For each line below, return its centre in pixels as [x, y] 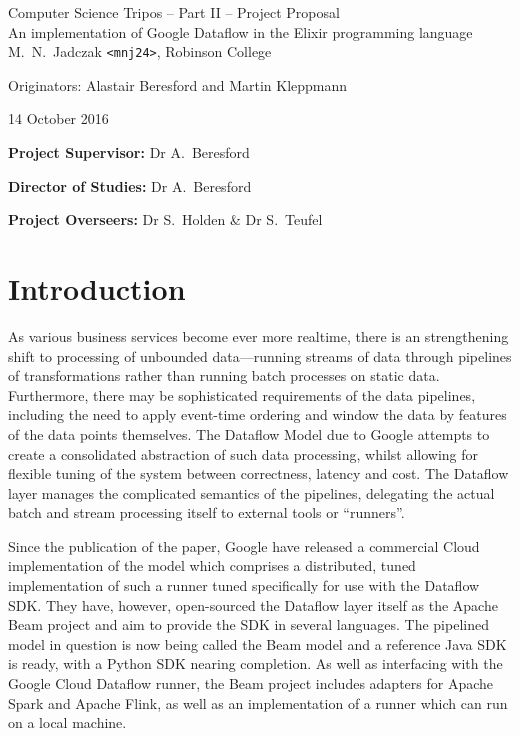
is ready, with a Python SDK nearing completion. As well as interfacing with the [255, 663]
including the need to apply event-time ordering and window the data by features [257, 414]
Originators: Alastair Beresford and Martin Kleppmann [178, 84]
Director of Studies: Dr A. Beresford [130, 185]
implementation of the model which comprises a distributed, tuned [212, 565]
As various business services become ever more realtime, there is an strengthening [258, 335]
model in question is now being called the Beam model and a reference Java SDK [257, 643]
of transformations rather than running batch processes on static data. [224, 375]
